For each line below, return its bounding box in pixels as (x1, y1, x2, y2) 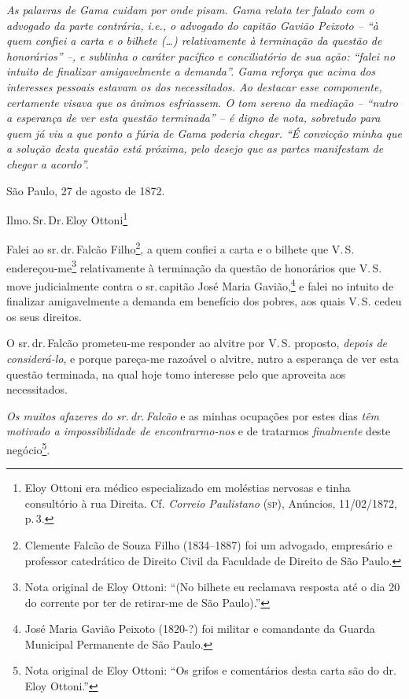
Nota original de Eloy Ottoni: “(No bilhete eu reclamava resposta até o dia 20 (24, 579, 400, 595)
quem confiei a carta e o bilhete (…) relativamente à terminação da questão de (6, 32, 382, 49)
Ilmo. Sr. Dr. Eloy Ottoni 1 (6, 209, 128, 227)
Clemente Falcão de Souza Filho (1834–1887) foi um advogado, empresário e (24, 536, 392, 553)
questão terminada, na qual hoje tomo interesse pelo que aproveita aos (6, 365, 346, 382)
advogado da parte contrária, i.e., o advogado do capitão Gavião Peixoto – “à (6, 17, 378, 33)
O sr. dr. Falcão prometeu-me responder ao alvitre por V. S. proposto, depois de (6, 335, 387, 351)
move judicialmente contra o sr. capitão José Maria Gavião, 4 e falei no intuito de (6, 275, 394, 294)
